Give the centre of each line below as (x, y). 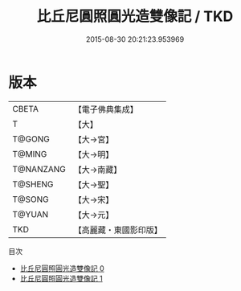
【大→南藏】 (98, 170)
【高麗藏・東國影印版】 (118, 230)
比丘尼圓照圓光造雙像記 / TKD (135, 16)
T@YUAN (31, 214)
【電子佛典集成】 (106, 109)
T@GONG (31, 139)
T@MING (30, 154)
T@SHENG (33, 184)
